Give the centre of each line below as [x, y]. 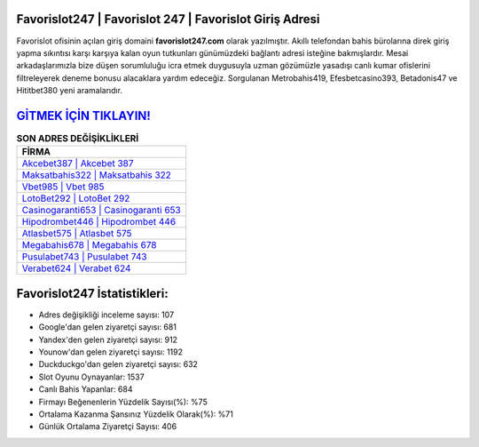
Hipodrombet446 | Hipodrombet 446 [99, 222]
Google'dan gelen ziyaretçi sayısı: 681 [108, 327]
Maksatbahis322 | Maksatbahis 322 [97, 175]
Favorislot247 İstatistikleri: [92, 293]
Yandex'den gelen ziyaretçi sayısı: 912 [108, 339]
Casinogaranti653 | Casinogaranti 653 [101, 211]
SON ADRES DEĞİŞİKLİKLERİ [78, 139]
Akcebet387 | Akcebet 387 [78, 164]
